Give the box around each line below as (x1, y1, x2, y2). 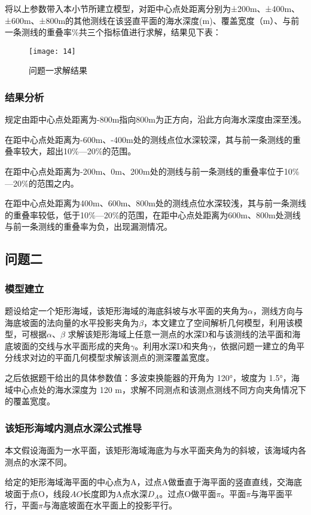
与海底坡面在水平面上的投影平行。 (42, 499, 177, 511)
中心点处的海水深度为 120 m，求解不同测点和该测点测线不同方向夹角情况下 (13, 383, 306, 395)
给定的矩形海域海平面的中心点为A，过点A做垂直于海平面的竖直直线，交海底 (5, 476, 302, 488)
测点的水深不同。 (5, 455, 72, 468)
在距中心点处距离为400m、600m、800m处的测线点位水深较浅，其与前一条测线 (5, 197, 306, 209)
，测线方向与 (252, 304, 303, 316)
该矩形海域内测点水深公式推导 (5, 420, 142, 435)
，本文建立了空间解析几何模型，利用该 (143, 316, 294, 328)
